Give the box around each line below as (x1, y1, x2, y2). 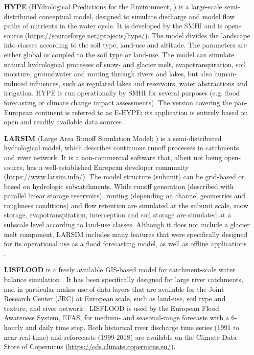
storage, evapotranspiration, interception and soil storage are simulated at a (4, 210, 231, 220)
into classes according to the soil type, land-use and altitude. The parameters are (4, 40, 247, 50)
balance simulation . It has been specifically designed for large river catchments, (4, 274, 243, 284)
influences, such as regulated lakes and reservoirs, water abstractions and (29, 78, 248, 88)
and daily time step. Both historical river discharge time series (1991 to (25, 322, 239, 332)
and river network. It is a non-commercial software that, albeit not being (4, 152, 222, 162)
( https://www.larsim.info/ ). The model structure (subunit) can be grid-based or (4, 171, 245, 182)
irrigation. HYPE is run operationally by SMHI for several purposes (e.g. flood (4, 88, 240, 98)
